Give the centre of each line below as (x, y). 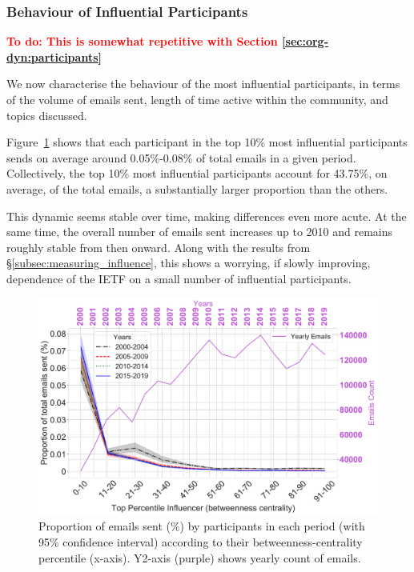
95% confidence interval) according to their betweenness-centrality (201, 541)
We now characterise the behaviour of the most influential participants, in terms (203, 84)
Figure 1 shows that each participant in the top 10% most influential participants (207, 142)
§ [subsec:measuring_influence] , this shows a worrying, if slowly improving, (189, 263)
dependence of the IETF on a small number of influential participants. (179, 278)
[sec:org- (305, 41)
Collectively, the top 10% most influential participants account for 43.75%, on (197, 173)
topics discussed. (47, 115)
